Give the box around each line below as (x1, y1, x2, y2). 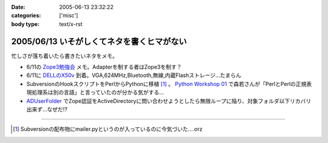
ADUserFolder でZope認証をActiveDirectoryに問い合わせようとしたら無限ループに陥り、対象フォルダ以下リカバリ (26, 97, 312, 104)
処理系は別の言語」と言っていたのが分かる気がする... (31, 88, 164, 96)
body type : (11, 20, 39, 27)
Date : (11, 4, 26, 10)
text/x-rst (59, 20, 83, 27)
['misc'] (59, 12, 78, 19)
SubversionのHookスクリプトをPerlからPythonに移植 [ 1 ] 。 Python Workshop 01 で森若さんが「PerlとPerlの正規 (26, 80, 307, 87)
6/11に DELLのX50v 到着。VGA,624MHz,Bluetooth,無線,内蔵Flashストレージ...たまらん (26, 71, 242, 79)
